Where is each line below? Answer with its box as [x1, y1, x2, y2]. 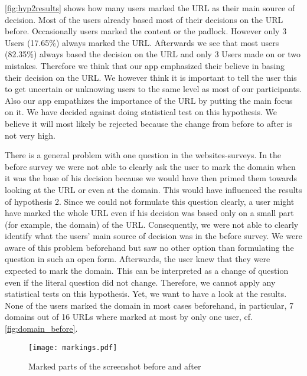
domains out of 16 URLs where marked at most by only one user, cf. [5, 310, 253, 323]
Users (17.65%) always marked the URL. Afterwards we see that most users [5, 36, 279, 48]
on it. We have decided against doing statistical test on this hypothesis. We [5, 106, 277, 118]
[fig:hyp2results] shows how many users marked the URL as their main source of [5, 2, 295, 14]
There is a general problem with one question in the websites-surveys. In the [5, 149, 282, 161]
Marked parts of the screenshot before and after [28, 360, 201, 372]
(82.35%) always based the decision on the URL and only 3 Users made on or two [5, 48, 301, 60]
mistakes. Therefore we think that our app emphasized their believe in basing [5, 59, 285, 71]
